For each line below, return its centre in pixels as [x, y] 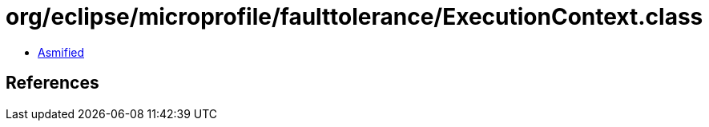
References [52, 83]
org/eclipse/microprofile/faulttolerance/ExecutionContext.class [354, 17]
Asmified [61, 52]
